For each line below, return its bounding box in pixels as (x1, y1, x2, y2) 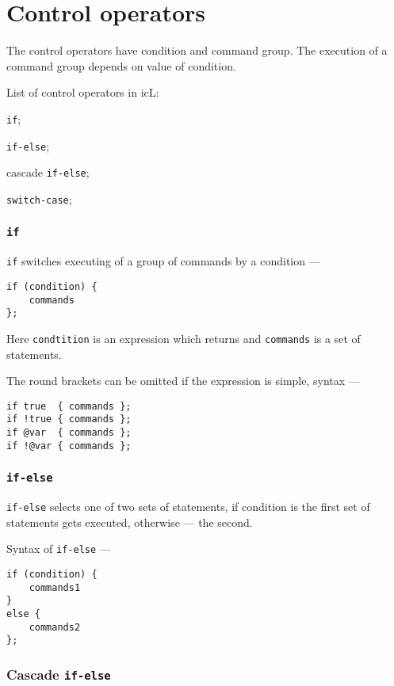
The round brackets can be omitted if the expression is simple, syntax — (6, 372, 360, 389)
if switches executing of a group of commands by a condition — (6, 253, 320, 269)
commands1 (29, 581, 81, 593)
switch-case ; (6, 190, 72, 207)
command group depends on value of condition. (6, 57, 236, 74)
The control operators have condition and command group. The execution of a (6, 42, 388, 59)
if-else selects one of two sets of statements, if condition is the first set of (6, 498, 370, 515)
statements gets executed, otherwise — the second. (6, 513, 253, 530)
